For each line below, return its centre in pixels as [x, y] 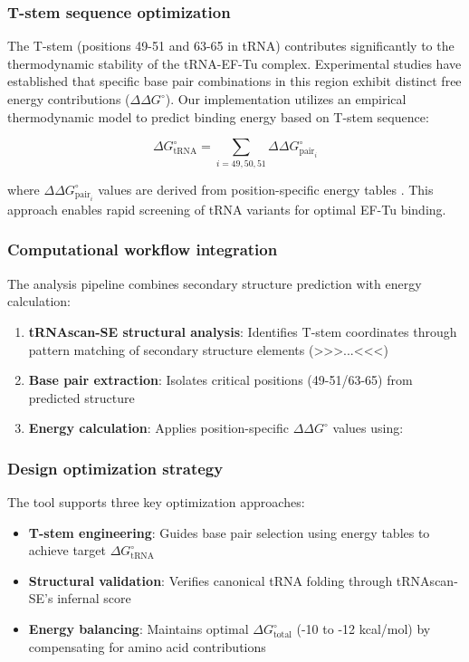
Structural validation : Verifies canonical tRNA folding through [211, 580]
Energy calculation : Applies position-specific [158, 428]
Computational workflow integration [143, 249]
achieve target [67, 550]
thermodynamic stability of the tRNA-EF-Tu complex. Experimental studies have [234, 63]
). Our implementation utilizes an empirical [286, 99]
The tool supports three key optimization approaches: [156, 502]
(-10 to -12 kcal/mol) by [364, 629]
